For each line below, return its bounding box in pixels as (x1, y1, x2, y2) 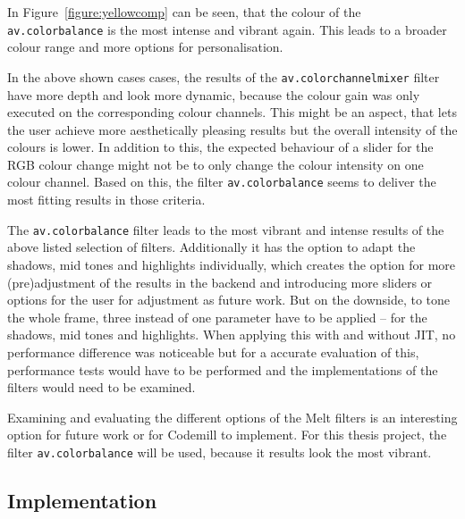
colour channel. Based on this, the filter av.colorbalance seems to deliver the (7, 172, 436, 191)
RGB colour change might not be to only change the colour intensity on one (7, 155, 424, 173)
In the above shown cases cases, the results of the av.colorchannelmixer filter (7, 67, 440, 86)
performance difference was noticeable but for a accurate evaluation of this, (7, 342, 419, 361)
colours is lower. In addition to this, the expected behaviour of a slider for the (7, 138, 434, 156)
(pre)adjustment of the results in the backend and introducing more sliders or (7, 272, 433, 291)
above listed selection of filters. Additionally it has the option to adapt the (7, 238, 416, 256)
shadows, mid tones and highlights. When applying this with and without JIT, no (7, 325, 456, 344)
